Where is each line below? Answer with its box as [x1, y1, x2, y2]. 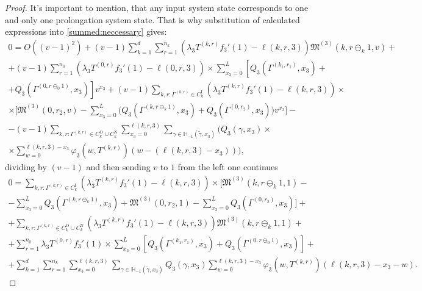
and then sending [86, 160, 151, 173]
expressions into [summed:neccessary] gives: [5, 25, 167, 38]
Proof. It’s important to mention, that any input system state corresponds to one [5, 1, 309, 13]
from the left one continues [177, 160, 278, 173]
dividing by [5, 160, 47, 173]
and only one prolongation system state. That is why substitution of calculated [5, 13, 300, 26]
